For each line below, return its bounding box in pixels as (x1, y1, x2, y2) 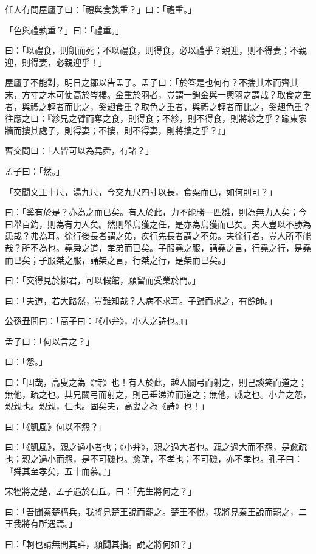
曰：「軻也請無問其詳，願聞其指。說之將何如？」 (5, 538, 196, 550)
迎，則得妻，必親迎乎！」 (5, 55, 107, 68)
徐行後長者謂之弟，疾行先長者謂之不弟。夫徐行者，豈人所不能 (64, 229, 311, 242)
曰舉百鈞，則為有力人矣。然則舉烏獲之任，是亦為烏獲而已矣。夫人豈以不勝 (5, 217, 303, 230)
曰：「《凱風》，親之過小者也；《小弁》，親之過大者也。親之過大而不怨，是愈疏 (5, 440, 307, 453)
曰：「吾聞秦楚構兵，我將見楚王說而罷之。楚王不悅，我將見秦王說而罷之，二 (5, 505, 307, 518)
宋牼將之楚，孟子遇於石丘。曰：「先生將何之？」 (5, 485, 196, 497)
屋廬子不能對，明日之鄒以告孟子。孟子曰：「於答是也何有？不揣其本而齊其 (5, 76, 298, 89)
